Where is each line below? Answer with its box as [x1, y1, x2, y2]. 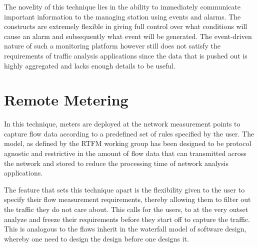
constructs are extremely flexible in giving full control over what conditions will [4, 21, 247, 31]
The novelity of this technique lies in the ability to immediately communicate [4, 1, 241, 11]
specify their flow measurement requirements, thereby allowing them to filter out [4, 194, 251, 204]
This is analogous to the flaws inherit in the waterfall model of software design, [4, 223, 246, 234]
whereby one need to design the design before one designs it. [4, 233, 189, 243]
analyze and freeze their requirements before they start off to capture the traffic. [4, 213, 250, 224]
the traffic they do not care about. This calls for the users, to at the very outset [4, 204, 248, 214]
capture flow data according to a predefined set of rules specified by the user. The [4, 128, 254, 138]
